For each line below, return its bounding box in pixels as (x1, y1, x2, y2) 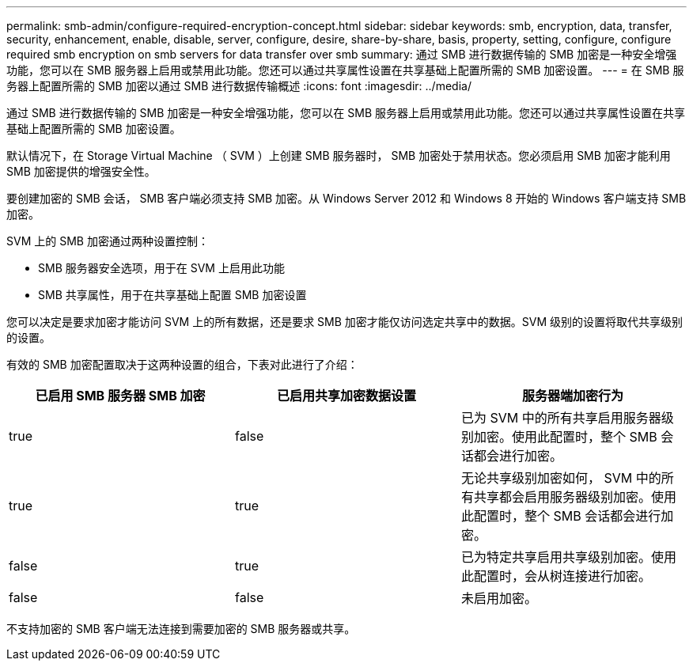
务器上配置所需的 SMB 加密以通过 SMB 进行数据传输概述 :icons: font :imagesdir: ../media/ (6, 79, 471, 93)
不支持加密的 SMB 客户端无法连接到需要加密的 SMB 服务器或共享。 (6, 622, 356, 635)
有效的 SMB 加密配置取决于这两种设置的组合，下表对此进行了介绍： (6, 358, 358, 371)
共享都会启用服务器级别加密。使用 (473, 489, 676, 505)
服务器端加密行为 (521, 388, 623, 404)
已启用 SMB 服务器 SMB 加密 (35, 388, 206, 404)
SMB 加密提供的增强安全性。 (6, 165, 156, 178)
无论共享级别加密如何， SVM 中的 (460, 470, 661, 486)
